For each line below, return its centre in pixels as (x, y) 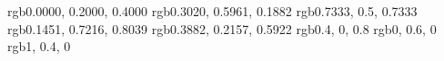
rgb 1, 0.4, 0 (39, 46)
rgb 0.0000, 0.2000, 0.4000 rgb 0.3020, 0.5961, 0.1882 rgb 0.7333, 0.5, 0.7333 (212, 11)
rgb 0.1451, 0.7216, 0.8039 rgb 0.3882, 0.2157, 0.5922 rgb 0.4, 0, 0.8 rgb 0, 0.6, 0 (222, 28)
